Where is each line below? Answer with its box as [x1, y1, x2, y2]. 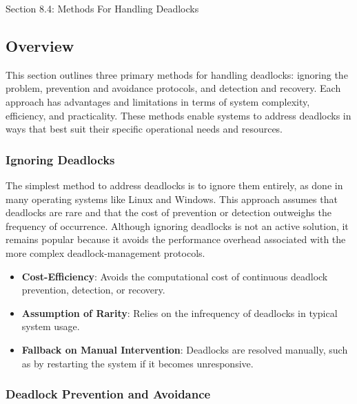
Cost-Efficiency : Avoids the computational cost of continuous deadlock [21, 269, 328, 283]
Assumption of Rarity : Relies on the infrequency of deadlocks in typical [21, 305, 338, 320]
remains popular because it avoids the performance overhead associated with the [6, 232, 346, 247]
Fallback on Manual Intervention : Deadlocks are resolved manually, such [21, 342, 348, 356]
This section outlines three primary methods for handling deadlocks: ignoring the [6, 67, 348, 81]
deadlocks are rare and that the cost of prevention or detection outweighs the [6, 205, 331, 220]
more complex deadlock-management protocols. [6, 245, 205, 260]
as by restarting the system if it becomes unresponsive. [21, 356, 254, 370]
